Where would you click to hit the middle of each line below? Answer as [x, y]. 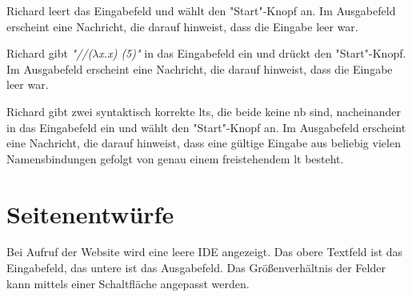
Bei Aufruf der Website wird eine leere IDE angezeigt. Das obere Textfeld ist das [205, 252]
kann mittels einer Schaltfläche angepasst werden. [128, 283]
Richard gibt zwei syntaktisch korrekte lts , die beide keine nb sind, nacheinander [204, 111]
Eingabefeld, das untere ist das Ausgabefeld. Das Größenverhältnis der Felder [196, 268]
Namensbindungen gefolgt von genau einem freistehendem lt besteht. [175, 158]
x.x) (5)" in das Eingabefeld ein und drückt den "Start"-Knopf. [252, 53]
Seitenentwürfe [90, 213]
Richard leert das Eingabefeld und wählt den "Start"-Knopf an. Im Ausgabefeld [201, 10]
